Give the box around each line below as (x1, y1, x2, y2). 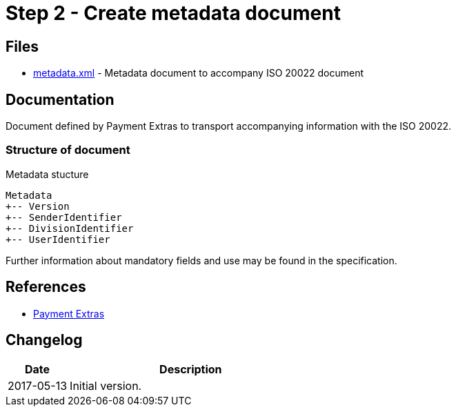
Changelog (6, 331, 83, 349)
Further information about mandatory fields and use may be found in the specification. (6, 254, 397, 266)
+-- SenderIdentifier (6, 211, 122, 223)
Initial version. (70, 379, 142, 393)
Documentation (6, 90, 115, 108)
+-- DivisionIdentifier (6, 222, 134, 234)
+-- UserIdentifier (6, 233, 110, 245)
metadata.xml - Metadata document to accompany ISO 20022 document (33, 67, 364, 79)
